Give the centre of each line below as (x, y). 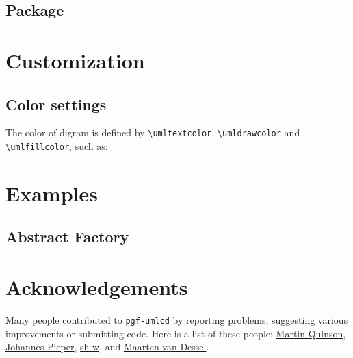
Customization (75, 60)
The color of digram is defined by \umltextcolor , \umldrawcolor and (153, 132)
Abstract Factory (67, 236)
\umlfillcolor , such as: (57, 146)
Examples (52, 193)
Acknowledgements (97, 287)
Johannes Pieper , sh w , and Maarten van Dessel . (107, 347)
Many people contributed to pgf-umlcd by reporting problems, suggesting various (177, 319)
